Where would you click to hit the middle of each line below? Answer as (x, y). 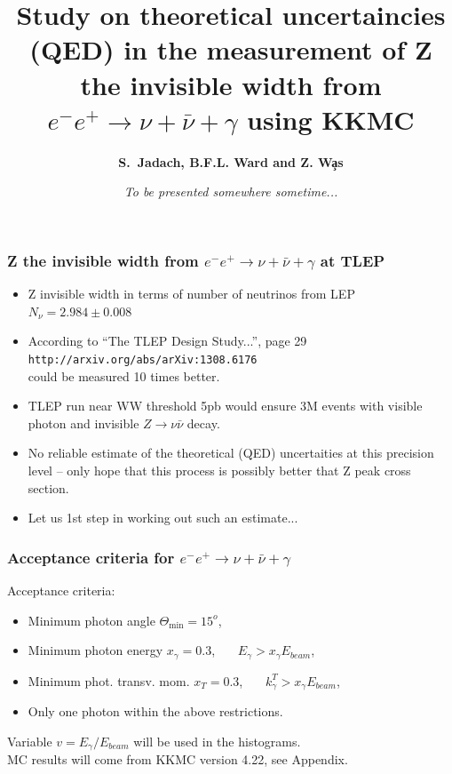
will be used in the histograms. (217, 741)
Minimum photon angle (91, 620)
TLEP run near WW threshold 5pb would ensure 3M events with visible (225, 406)
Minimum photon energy (95, 650)
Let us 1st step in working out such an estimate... (163, 518)
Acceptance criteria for (91, 557)
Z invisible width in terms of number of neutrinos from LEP (191, 294)
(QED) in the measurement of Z (231, 49)
